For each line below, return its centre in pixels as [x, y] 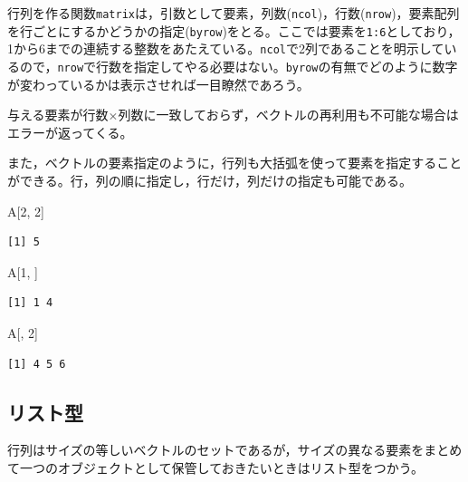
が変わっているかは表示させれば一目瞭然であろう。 [158, 84]
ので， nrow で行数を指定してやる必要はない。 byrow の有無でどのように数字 [239, 66]
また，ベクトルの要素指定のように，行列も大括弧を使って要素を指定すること [235, 163]
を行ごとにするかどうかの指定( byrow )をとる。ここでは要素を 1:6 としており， [234, 30]
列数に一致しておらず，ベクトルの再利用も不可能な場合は [288, 115]
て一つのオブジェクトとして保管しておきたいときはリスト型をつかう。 [215, 467]
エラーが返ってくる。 [70, 132]
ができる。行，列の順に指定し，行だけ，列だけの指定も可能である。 [210, 180]
